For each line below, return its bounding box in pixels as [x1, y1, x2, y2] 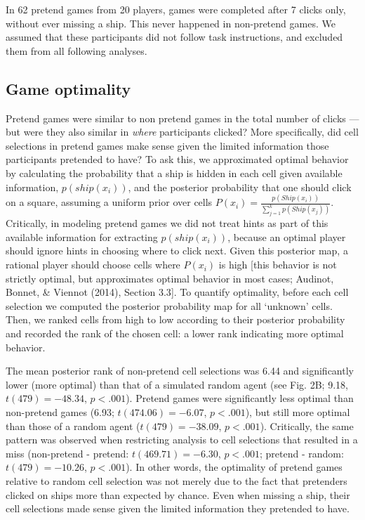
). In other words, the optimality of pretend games [126, 460, 343, 474]
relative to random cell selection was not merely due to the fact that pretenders [6, 473, 347, 488]
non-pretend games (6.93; [6, 405, 114, 419]
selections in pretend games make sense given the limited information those [6, 138, 329, 152]
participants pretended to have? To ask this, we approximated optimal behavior [6, 152, 349, 167]
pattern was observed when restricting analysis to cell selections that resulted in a [6, 432, 358, 447]
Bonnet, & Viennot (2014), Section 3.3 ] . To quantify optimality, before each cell [6, 285, 349, 299]
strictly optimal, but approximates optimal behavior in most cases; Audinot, [6, 271, 334, 285]
